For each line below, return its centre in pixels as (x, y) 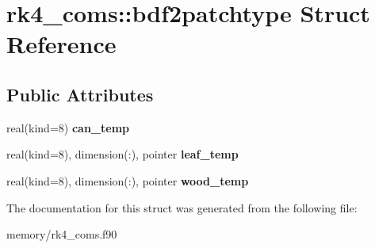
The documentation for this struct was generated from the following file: (182, 207)
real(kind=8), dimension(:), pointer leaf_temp (122, 154)
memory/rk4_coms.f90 (62, 234)
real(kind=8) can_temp (68, 127)
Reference (61, 44)
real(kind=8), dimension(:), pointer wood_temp (128, 180)
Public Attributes (80, 94)
